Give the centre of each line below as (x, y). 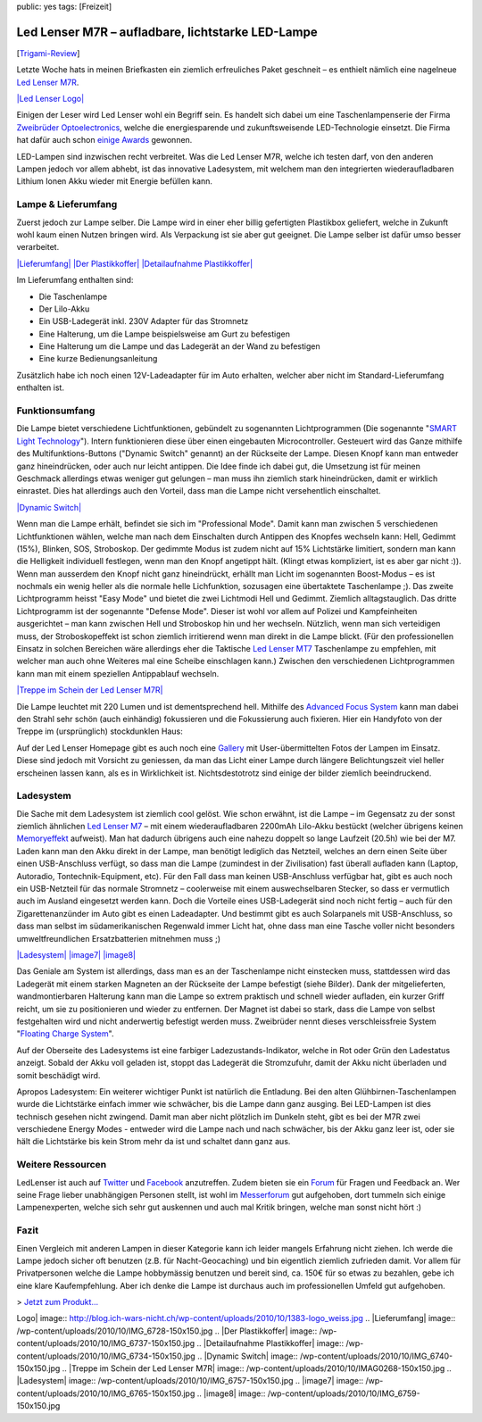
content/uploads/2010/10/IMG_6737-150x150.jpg (106, 1343)
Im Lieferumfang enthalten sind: (75, 280)
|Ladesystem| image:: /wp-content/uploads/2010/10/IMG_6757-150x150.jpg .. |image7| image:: (190, 1381)
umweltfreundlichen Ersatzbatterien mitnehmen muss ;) (119, 938)
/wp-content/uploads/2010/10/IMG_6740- (376, 1356)
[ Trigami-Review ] (48, 53)
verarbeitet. (38, 247)
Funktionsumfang (56, 411)
